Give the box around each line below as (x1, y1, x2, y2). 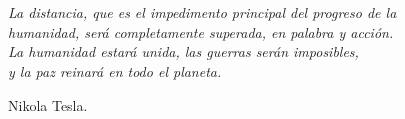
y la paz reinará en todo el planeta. (8, 60, 222, 81)
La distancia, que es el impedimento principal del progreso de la (8, 2, 397, 23)
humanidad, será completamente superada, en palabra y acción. (8, 21, 394, 42)
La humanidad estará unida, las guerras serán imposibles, (8, 41, 359, 62)
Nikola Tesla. (8, 94, 88, 115)
